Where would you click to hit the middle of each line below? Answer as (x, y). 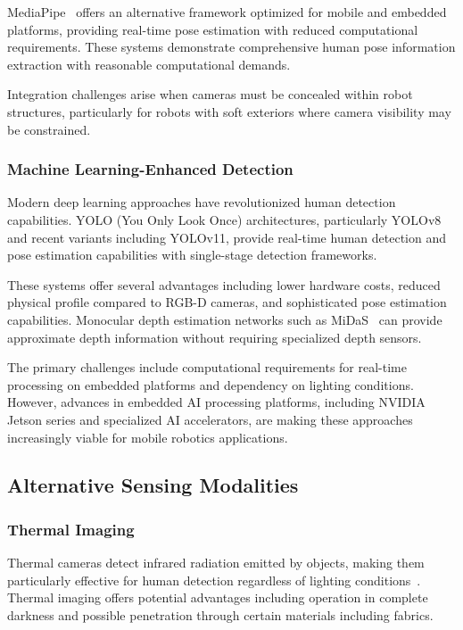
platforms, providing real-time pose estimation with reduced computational (213, 29)
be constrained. (49, 129)
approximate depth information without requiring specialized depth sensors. (215, 337)
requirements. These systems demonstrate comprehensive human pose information (231, 47)
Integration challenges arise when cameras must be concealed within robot (210, 94)
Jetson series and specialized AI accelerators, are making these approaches (210, 419)
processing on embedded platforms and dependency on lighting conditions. (211, 384)
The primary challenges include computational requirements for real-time (207, 367)
